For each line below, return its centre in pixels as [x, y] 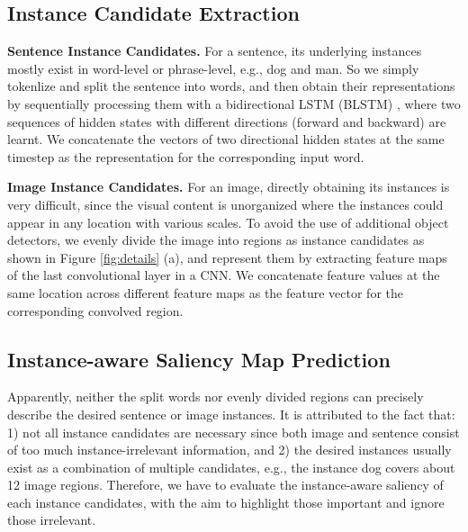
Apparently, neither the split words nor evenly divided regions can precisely [216, 397]
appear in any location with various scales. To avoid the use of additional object [228, 222]
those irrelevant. [52, 520]
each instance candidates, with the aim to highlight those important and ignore [226, 502]
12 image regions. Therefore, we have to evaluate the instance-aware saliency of [225, 485]
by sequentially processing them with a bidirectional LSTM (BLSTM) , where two [234, 103]
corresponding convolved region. [95, 310]
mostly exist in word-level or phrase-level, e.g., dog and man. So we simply [213, 68]
